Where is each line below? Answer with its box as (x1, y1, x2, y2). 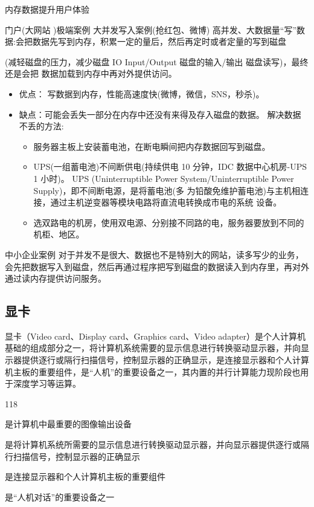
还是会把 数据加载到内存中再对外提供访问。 (5, 67, 177, 80)
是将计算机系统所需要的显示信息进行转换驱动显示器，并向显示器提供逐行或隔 (5, 438, 309, 451)
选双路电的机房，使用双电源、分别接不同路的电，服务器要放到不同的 (33, 216, 304, 228)
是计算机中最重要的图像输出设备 (5, 418, 132, 430)
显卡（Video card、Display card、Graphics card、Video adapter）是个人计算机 (5, 329, 306, 342)
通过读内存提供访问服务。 (5, 272, 106, 285)
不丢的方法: (19, 120, 64, 132)
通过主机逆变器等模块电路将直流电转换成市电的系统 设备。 (50, 196, 282, 208)
